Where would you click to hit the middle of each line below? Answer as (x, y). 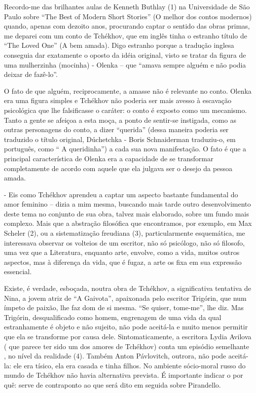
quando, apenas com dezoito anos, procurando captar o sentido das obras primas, (127, 26)
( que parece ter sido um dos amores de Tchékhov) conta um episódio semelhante (127, 346)
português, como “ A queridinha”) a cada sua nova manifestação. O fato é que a (125, 149)
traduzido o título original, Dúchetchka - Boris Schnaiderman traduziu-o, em (120, 139)
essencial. (18, 271)
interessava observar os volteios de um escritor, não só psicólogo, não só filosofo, (125, 242)
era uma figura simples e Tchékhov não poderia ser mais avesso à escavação (118, 100)
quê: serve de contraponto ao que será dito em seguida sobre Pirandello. (112, 384)
